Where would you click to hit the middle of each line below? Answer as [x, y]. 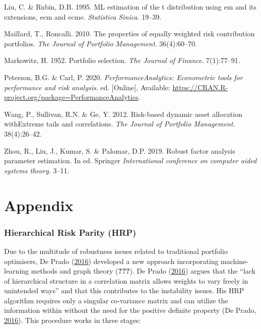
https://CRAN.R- [200, 87]
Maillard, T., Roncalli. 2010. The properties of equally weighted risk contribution [129, 34]
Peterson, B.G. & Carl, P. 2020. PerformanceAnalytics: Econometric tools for [123, 77]
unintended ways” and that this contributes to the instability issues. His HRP [124, 290]
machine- [235, 261]
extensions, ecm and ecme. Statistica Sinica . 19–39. [83, 16]
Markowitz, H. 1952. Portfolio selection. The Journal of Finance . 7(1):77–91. [122, 60]
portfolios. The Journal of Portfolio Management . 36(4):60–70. [101, 43]
